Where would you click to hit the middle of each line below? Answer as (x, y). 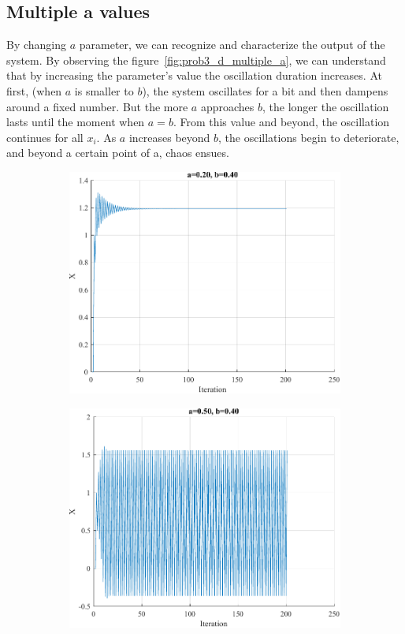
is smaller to (104, 90)
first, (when (34, 90)
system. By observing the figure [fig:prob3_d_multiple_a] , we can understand (196, 60)
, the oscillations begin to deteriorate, (309, 137)
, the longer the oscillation (325, 106)
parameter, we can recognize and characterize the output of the (232, 45)
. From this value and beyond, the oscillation (281, 122)
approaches (227, 106)
